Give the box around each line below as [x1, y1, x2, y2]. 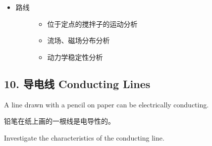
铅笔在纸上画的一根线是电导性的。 [4, 116, 115, 126]
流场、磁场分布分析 [47, 35, 110, 46]
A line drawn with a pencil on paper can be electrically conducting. [4, 99, 209, 109]
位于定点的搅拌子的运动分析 [47, 18, 138, 29]
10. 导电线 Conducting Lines [4, 76, 151, 91]
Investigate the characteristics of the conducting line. [4, 132, 164, 143]
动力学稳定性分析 [47, 51, 103, 62]
